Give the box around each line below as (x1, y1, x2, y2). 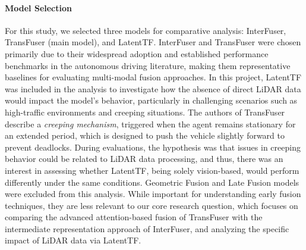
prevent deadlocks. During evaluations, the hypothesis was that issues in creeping (5, 140, 301, 153)
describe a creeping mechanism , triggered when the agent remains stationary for (5, 117, 296, 130)
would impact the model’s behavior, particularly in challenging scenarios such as (5, 94, 298, 107)
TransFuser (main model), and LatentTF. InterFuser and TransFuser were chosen (5, 36, 301, 48)
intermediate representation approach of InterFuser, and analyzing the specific (5, 222, 289, 235)
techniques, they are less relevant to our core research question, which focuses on (5, 199, 298, 211)
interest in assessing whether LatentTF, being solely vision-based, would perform (5, 164, 299, 176)
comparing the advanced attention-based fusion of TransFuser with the (5, 211, 263, 223)
